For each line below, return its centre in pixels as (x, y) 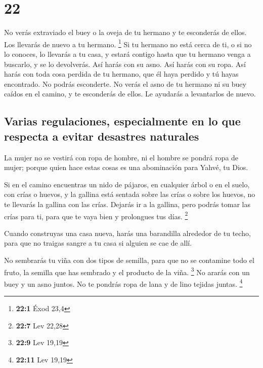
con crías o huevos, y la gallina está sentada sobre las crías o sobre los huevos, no (130, 194)
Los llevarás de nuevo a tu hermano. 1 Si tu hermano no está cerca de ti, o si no (128, 43)
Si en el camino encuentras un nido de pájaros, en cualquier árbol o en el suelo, (127, 184)
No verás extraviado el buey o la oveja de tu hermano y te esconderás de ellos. (125, 32)
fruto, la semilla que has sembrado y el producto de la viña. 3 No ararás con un (127, 271)
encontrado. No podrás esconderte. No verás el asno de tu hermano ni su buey (125, 83)
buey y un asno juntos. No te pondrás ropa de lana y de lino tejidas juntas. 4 (123, 283)
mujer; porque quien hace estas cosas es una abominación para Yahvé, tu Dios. (126, 167)
